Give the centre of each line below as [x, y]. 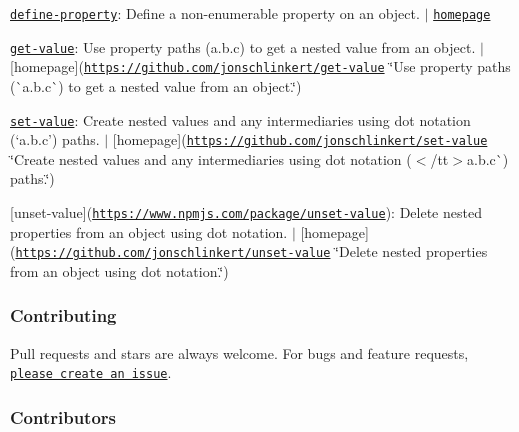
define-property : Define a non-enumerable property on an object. [215, 13]
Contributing [63, 315]
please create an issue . [91, 372]
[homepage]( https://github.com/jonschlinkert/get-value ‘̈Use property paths [260, 66]
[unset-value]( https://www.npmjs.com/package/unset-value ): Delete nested [246, 212]
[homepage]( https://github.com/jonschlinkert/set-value [300, 139]
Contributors [63, 416]
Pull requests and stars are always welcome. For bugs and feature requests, [239, 352]
